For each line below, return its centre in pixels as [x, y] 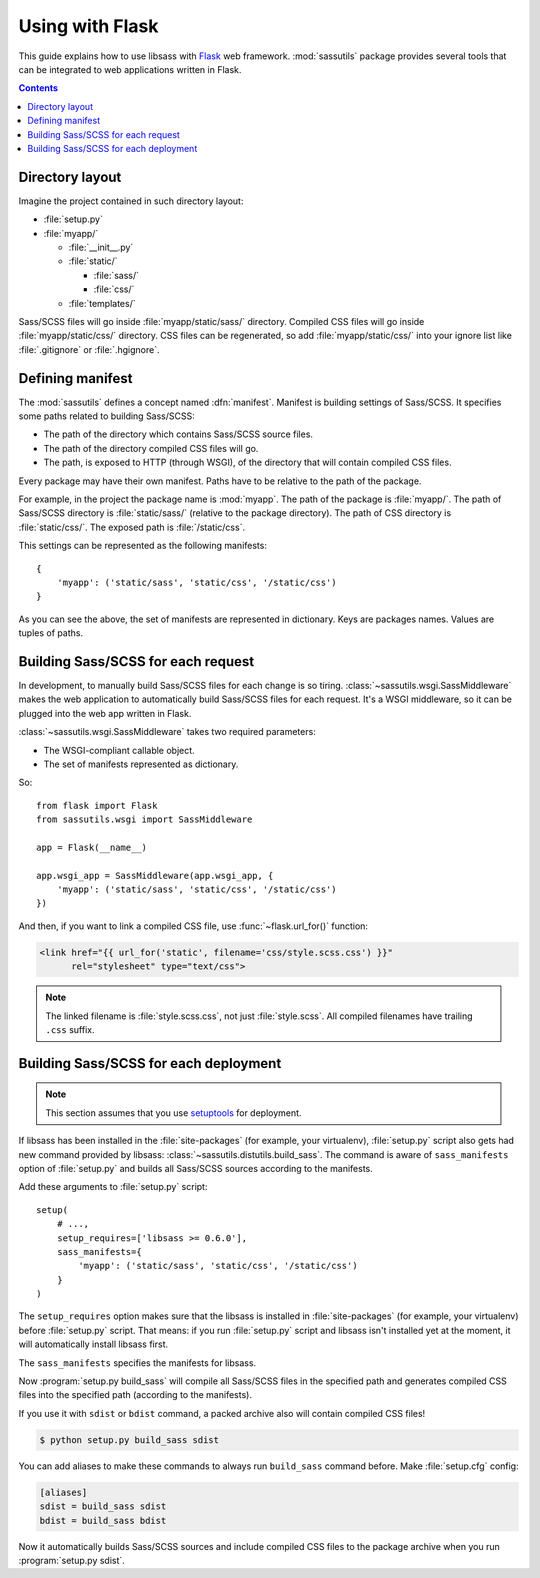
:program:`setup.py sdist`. [71, 1560]
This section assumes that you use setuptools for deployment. [173, 1112]
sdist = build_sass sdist [103, 1506]
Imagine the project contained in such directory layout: [131, 201]
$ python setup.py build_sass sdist [129, 1439]
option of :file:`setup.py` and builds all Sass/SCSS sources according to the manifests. [196, 1168]
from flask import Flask [97, 805]
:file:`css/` [114, 289]
